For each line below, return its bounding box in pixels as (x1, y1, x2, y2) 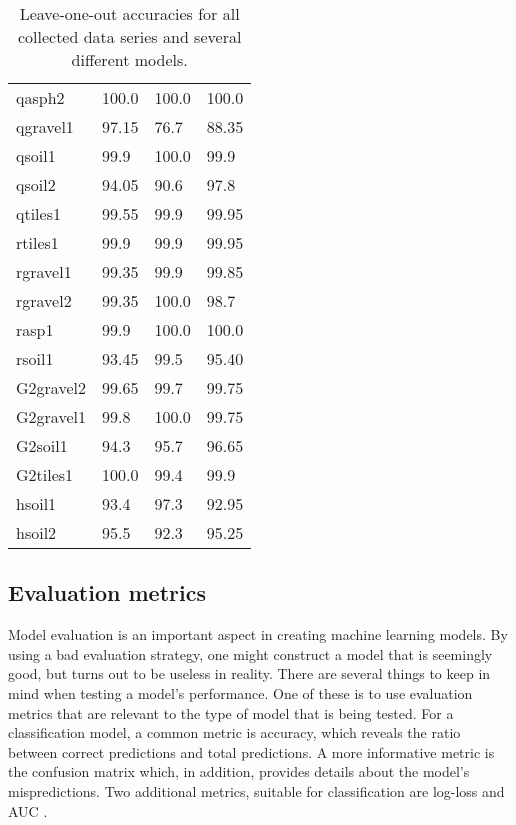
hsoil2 (16, 521, 57, 544)
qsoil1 (16, 144, 56, 167)
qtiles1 (16, 202, 61, 225)
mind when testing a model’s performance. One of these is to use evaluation (8, 682, 473, 703)
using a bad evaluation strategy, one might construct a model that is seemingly (8, 643, 493, 664)
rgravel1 (16, 260, 72, 283)
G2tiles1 (16, 463, 74, 486)
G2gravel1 (16, 405, 86, 428)
